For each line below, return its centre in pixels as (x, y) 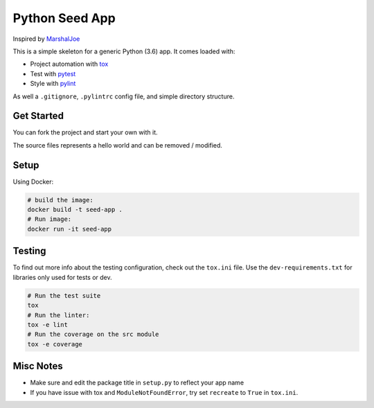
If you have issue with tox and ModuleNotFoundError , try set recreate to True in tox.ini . (164, 392)
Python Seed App (64, 18)
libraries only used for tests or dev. (62, 277)
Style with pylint (53, 84)
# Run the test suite (64, 295)
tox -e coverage (55, 344)
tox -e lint (48, 325)
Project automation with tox (69, 64)
